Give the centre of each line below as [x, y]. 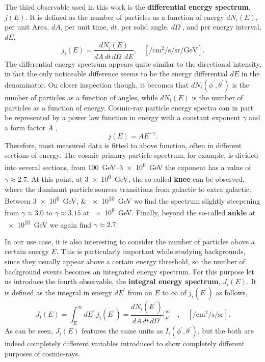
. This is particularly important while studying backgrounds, [151, 251]
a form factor [25, 127]
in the [250, 74]
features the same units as [122, 331]
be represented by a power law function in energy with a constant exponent [123, 117]
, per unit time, [84, 27]
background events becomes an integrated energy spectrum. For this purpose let [130, 271]
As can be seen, [29, 331]
